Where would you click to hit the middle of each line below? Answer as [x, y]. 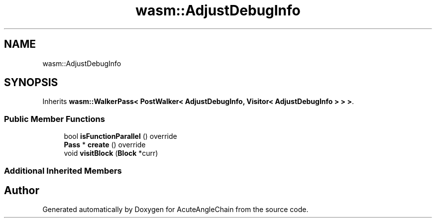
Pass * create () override [105, 145]
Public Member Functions [54, 119]
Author [22, 190]
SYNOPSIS [31, 83]
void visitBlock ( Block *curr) [111, 153]
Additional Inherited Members [63, 170]
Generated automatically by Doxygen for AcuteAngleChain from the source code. [175, 210]
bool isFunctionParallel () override [120, 136]
